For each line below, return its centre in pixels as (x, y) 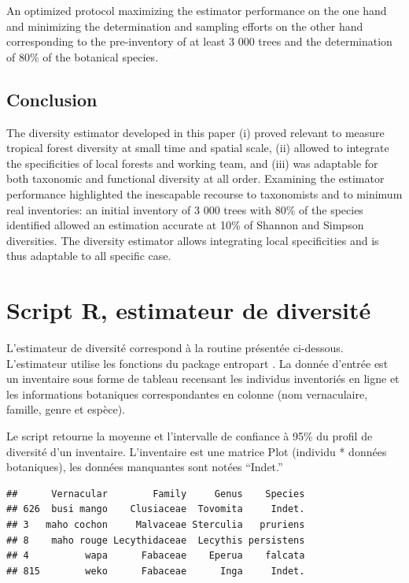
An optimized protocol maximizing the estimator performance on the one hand (197, 10)
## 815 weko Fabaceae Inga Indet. (156, 571)
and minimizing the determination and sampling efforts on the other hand (185, 26)
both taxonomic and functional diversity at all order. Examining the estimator (195, 178)
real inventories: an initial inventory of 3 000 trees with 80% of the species (185, 209)
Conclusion (52, 99)
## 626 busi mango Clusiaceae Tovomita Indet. (156, 509)
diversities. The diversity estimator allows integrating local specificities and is (193, 240)
